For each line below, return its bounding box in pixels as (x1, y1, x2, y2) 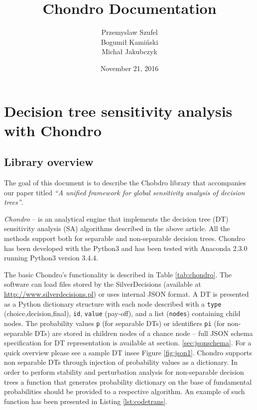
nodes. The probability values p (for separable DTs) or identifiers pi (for (4, 318, 225, 328)
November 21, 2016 (100, 63, 159, 73)
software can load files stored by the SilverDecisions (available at (4, 279, 201, 289)
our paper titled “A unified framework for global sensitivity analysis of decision (4, 187, 245, 197)
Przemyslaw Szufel (101, 27, 158, 37)
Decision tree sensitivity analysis (4, 100, 233, 121)
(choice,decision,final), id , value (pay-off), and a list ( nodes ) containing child (4, 308, 241, 319)
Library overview (4, 154, 94, 169)
